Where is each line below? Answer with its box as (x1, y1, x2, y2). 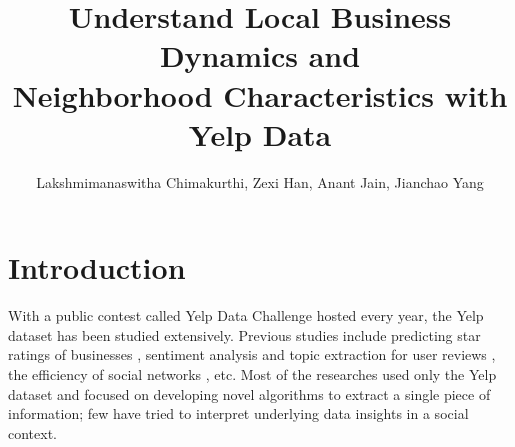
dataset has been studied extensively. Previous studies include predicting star (8, 324, 481, 345)
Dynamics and (159, 35, 361, 76)
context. (8, 422, 57, 443)
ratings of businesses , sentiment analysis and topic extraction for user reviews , (8, 344, 496, 365)
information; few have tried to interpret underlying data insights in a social (8, 403, 469, 424)
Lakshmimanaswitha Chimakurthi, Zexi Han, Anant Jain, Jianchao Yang (36, 171, 484, 192)
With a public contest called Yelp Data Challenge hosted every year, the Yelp (8, 305, 484, 326)
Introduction (8, 247, 186, 288)
